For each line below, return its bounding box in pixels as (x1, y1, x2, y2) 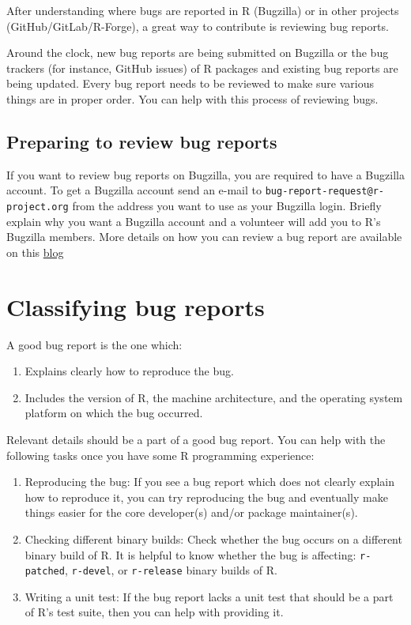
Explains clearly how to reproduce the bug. (25, 363, 234, 379)
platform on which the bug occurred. (25, 405, 203, 421)
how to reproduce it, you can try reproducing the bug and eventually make (25, 488, 388, 505)
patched (25, 566, 65, 578)
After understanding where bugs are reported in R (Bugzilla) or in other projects (6, 2, 399, 18)
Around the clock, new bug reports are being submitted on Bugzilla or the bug (6, 44, 389, 61)
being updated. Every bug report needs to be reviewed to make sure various (6, 75, 374, 92)
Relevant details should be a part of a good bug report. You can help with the (6, 431, 386, 447)
